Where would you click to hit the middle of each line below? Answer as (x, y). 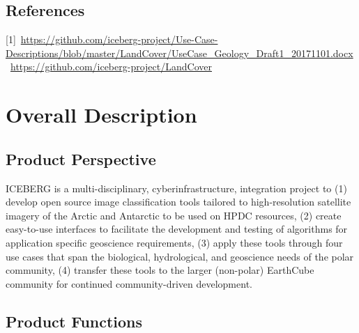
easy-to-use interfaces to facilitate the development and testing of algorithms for (177, 229)
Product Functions (74, 321)
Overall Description (101, 115)
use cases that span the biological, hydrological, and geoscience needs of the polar (180, 256)
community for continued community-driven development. (129, 283)
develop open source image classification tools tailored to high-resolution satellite (178, 202)
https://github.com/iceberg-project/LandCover (111, 67)
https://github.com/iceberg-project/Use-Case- (119, 39)
